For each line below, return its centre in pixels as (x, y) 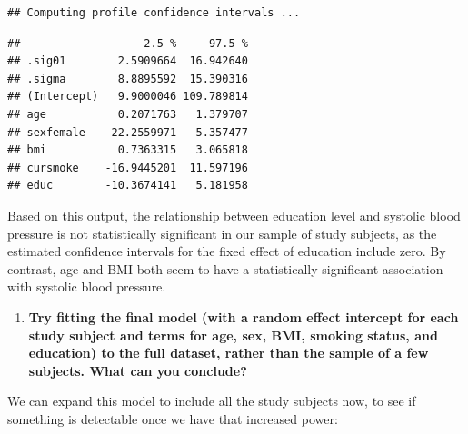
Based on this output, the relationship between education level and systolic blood (234, 215)
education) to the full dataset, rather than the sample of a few (229, 353)
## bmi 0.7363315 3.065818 (128, 150)
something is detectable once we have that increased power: (173, 418)
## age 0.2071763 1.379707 (128, 114)
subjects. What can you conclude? (138, 370)
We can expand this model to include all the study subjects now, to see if (212, 401)
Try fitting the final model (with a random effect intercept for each (244, 316)
